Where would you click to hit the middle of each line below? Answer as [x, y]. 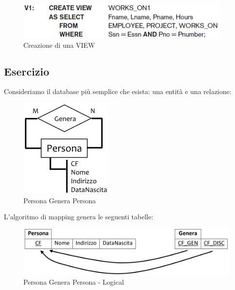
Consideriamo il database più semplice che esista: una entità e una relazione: [118, 91]
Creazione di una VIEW [59, 45]
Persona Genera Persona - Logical [74, 281]
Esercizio [27, 71]
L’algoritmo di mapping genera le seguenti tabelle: [79, 217]
